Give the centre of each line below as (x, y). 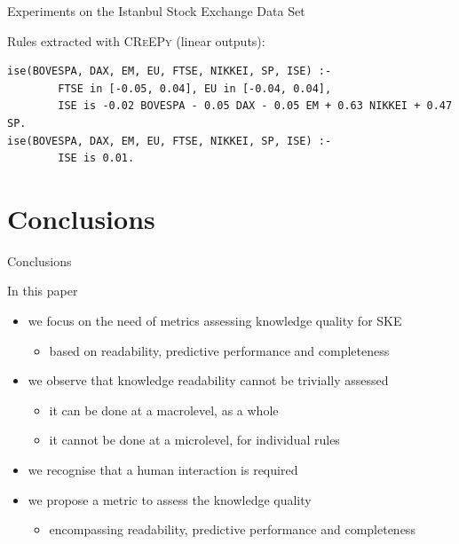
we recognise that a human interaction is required (163, 470)
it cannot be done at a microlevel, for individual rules (194, 440)
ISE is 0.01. (96, 158)
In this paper (43, 291)
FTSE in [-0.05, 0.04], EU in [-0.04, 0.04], (195, 88)
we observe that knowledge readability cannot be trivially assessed (208, 380)
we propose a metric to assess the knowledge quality (170, 499)
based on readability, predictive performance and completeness (219, 350)
